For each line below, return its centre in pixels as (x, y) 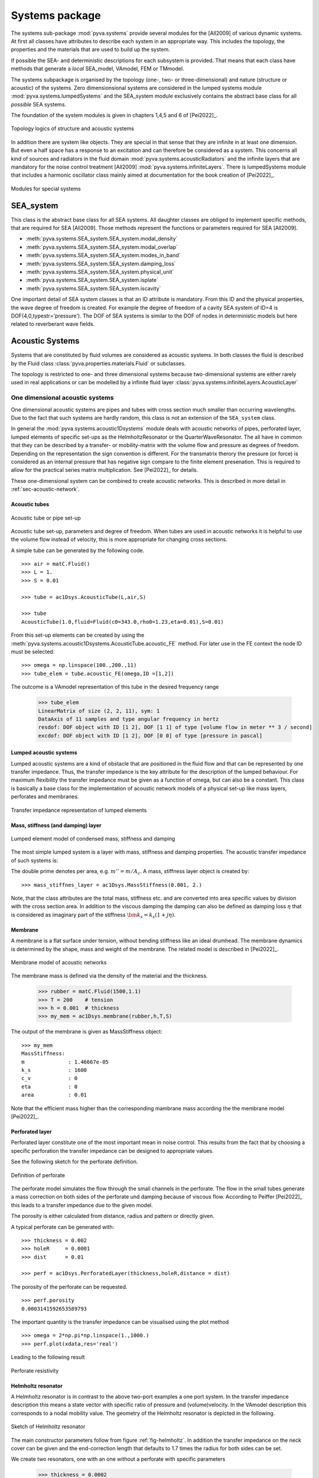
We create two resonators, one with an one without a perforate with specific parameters (118, 1459)
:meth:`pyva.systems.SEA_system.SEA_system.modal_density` (102, 239)
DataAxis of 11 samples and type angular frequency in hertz (128, 719)
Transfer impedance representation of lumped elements (79, 810)
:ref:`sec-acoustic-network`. (45, 489)
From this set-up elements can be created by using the (78, 635)
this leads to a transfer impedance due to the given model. (82, 1205)
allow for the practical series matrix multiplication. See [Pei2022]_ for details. (104, 470)
